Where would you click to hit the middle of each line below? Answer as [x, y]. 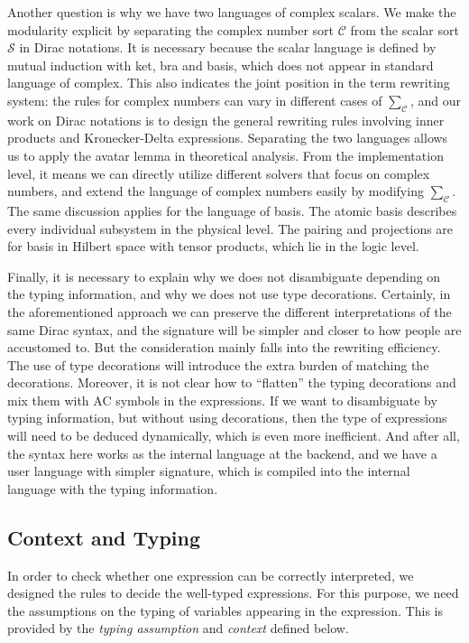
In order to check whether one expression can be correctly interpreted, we [211, 575]
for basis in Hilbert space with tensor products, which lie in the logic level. [213, 246]
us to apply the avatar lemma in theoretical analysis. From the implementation [225, 155]
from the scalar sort [405, 29]
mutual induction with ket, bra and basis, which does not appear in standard [221, 65]
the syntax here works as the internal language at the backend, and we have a [222, 453]
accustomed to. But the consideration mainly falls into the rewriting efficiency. [224, 347]
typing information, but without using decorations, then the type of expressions [227, 418]
